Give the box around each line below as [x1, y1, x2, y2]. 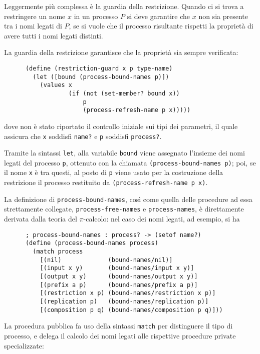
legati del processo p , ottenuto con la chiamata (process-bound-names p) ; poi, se [4, 157, 256, 167]
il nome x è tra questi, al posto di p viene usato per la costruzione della [4, 167, 223, 177]
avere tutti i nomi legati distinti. [4, 30, 103, 40]
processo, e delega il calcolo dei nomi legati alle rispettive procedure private [4, 330, 236, 340]
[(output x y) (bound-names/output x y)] [40, 272, 198, 280]
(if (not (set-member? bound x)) [68, 89, 180, 97]
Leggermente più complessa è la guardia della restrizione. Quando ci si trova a [4, 1, 244, 11]
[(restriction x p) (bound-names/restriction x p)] [40, 289, 216, 297]
